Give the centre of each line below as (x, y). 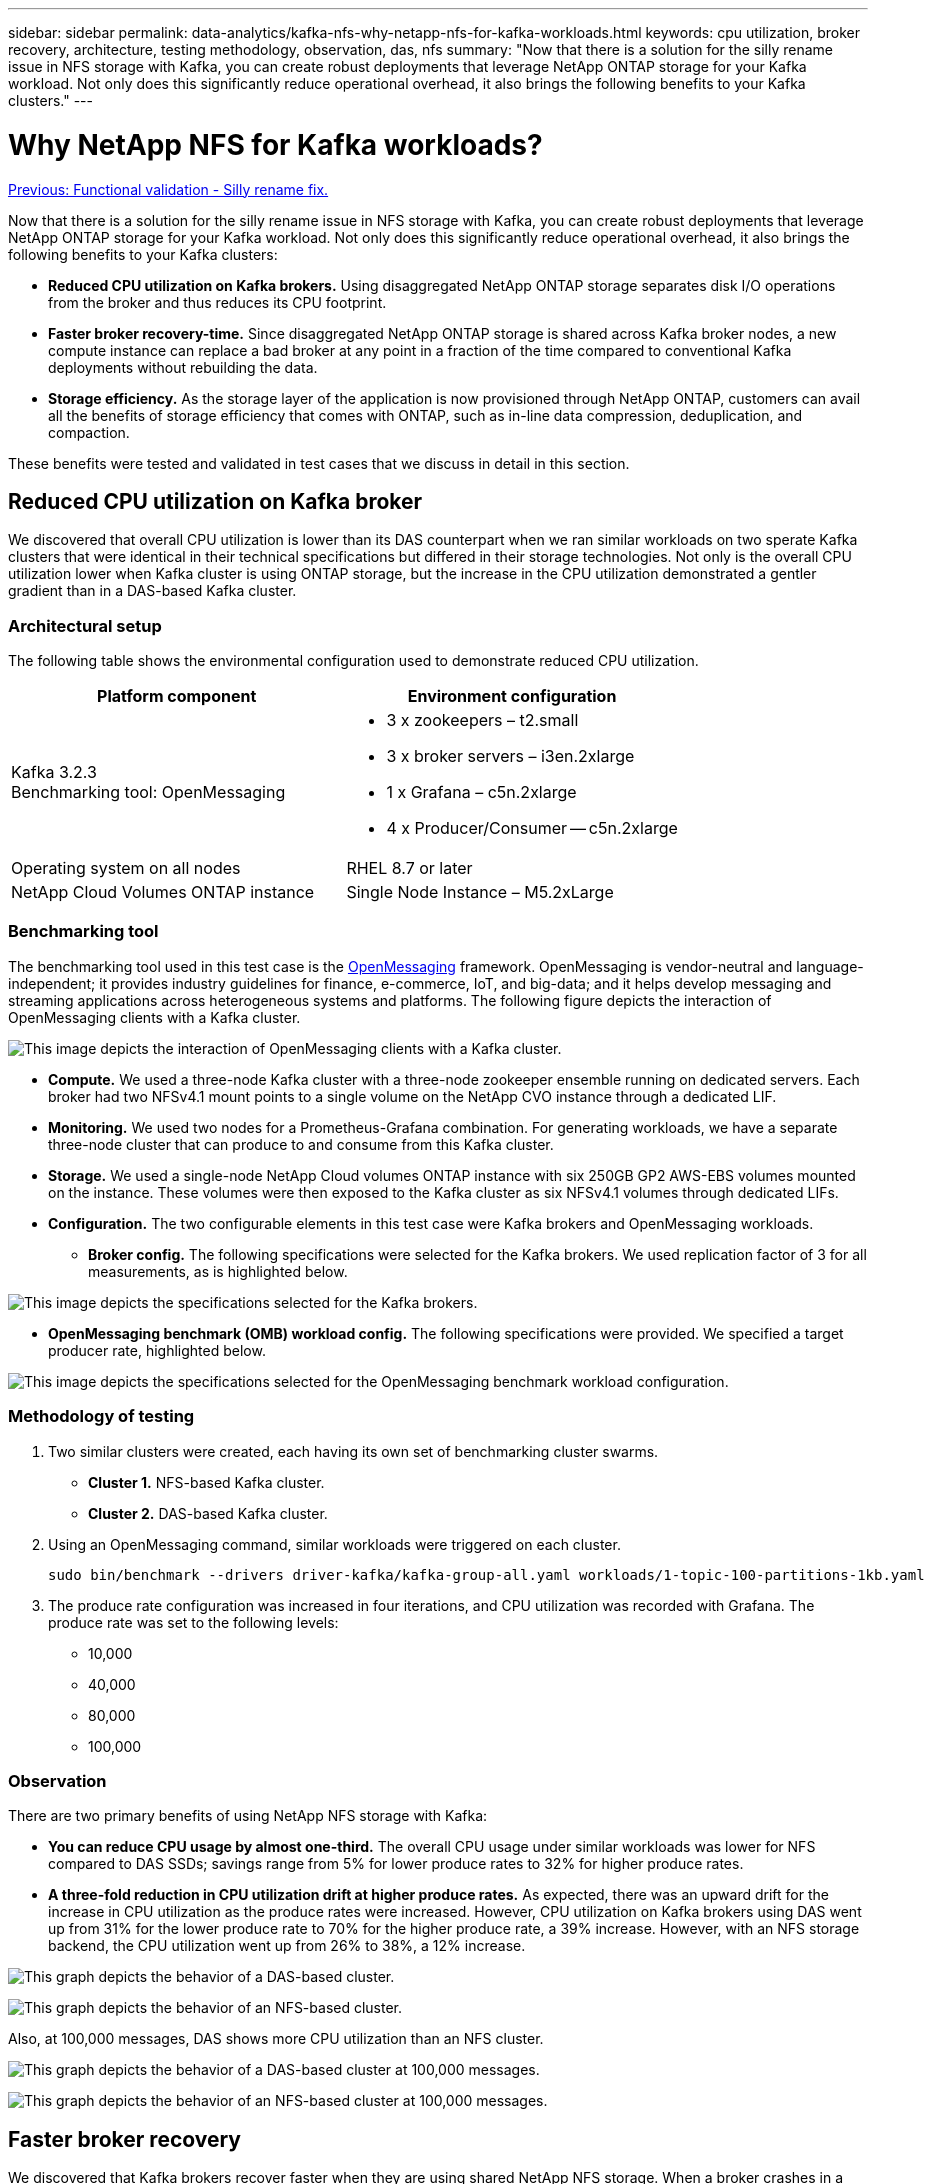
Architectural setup (85, 625)
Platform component (177, 696)
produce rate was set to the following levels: (193, 1622)
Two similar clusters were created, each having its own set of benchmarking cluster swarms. (353, 1451)
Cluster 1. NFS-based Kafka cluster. (206, 1482)
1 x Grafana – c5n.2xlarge (481, 792)
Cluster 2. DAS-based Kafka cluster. (208, 1513)
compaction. (89, 432)
